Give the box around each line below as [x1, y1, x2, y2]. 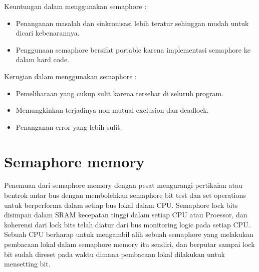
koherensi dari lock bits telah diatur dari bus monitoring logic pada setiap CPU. [4, 219, 250, 229]
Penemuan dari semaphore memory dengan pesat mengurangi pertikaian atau [4, 180, 242, 190]
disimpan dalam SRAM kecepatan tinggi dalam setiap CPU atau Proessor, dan [4, 209, 247, 220]
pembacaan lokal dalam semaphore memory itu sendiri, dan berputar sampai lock [4, 239, 255, 249]
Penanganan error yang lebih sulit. [16, 121, 122, 132]
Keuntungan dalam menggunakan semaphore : [4, 1, 147, 11]
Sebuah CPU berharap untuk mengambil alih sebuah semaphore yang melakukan [4, 229, 253, 239]
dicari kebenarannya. [16, 28, 80, 38]
